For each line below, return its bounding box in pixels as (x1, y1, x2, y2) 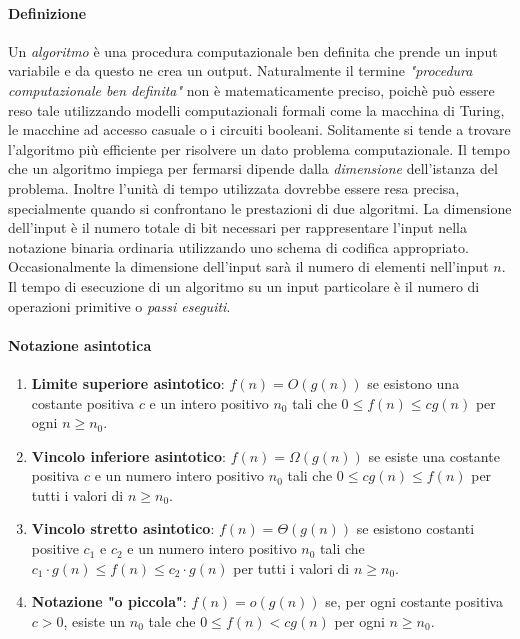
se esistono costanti (356, 518, 475, 539)
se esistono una (367, 372, 460, 393)
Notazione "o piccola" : (31, 591, 187, 612)
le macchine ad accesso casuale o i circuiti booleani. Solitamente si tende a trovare (8, 119, 511, 140)
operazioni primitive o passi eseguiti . (8, 295, 231, 316)
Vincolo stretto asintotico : (31, 518, 215, 539)
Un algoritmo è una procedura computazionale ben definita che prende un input (8, 40, 498, 61)
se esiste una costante (368, 445, 500, 466)
